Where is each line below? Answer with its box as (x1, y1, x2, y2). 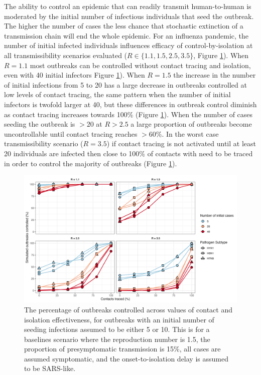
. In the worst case (162, 128, 219, 139)
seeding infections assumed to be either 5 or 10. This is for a (24, 324, 210, 334)
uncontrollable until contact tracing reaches (4, 128, 138, 139)
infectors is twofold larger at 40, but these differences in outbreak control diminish (4, 99, 257, 109)
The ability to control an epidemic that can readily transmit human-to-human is (4, 1, 251, 11)
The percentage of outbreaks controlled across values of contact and (24, 304, 232, 314)
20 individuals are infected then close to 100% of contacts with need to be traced (4, 148, 253, 158)
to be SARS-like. (24, 363, 76, 373)
